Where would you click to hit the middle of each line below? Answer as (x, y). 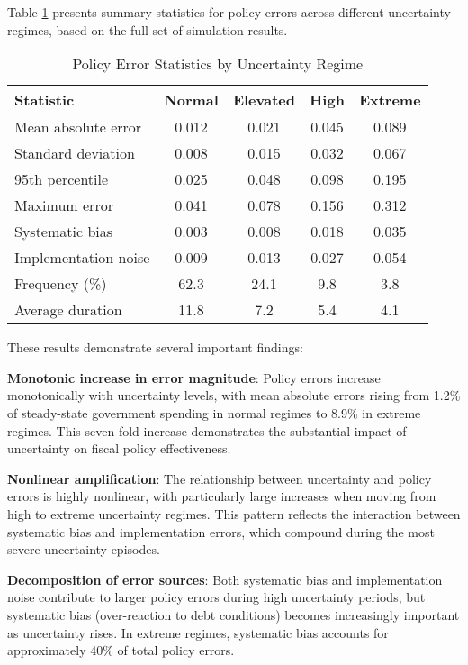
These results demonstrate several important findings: (155, 347)
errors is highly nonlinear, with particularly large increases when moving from (222, 496)
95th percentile (62, 179)
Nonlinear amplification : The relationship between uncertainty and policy (220, 478)
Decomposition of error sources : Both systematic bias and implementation (225, 579)
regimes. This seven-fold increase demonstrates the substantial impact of (207, 430)
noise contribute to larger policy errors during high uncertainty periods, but (216, 597)
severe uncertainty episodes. (84, 549)
